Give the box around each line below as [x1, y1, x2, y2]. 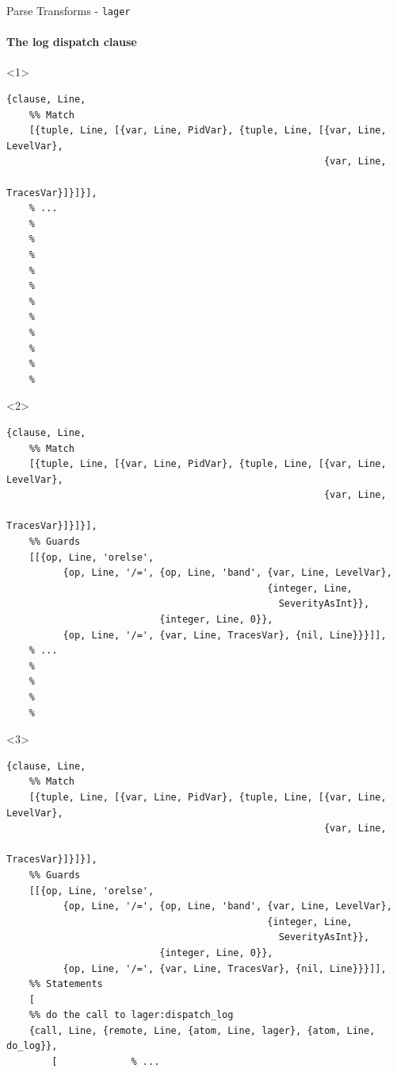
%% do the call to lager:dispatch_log [29, 1009, 234, 1021]
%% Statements [29, 978, 103, 990]
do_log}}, [6, 1040, 58, 1052]
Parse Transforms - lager [6, 2, 131, 18]
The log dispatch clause [6, 33, 137, 50]
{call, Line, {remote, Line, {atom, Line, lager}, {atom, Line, [29, 1024, 376, 1036]
